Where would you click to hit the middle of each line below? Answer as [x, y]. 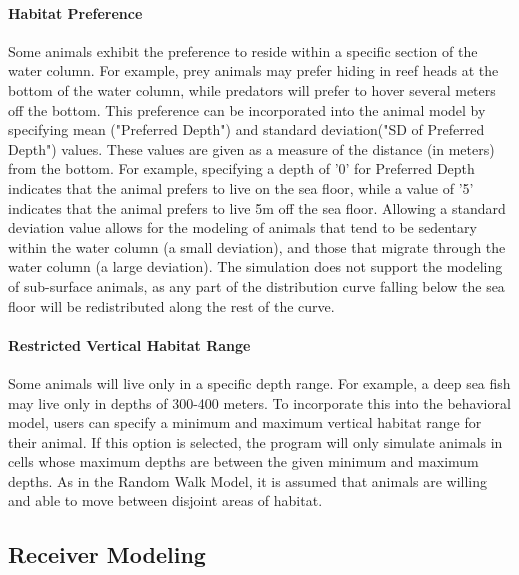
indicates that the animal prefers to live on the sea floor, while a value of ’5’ [241, 187]
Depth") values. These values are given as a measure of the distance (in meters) [251, 148]
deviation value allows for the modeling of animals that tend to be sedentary [242, 227]
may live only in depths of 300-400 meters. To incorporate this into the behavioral [259, 402]
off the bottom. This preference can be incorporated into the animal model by [247, 109]
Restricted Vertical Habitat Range [129, 344]
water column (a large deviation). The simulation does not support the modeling [255, 266]
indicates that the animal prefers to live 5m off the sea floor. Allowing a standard [257, 207]
